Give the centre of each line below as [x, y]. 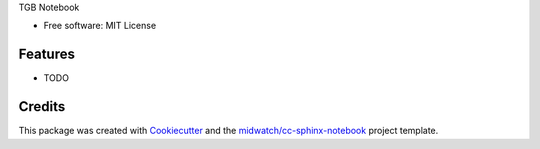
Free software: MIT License [100, 26]
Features [46, 54]
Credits [42, 106]
